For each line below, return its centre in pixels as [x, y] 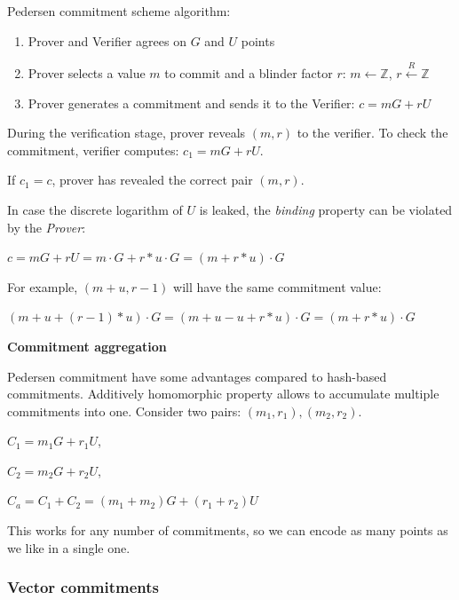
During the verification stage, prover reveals [127, 133]
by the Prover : [47, 227]
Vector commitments [83, 587]
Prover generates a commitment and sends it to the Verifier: [191, 103]
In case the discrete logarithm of [95, 209]
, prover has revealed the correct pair [152, 180]
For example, [43, 286]
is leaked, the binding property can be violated [326, 209]
